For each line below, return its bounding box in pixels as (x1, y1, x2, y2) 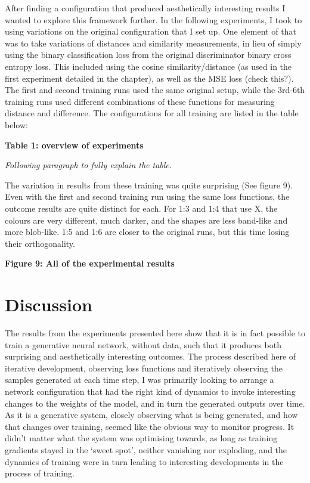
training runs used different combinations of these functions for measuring (5, 95, 275, 107)
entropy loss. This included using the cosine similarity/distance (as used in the (5, 60, 292, 72)
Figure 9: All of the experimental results (5, 257, 175, 270)
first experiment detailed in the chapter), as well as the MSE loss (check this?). (5, 72, 294, 84)
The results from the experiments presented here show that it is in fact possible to (5, 327, 305, 339)
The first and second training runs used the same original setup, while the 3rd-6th (5, 83, 305, 96)
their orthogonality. (5, 237, 75, 249)
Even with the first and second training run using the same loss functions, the (5, 190, 290, 203)
